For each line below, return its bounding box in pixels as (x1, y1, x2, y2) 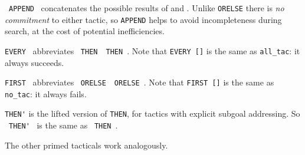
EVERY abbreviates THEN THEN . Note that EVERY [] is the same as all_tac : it (5, 44, 300, 57)
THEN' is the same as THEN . (9, 119, 118, 131)
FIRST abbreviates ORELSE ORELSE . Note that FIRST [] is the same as (5, 76, 274, 88)
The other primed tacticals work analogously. (5, 138, 168, 151)
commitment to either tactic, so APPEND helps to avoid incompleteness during (5, 13, 282, 25)
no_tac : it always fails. (5, 87, 87, 100)
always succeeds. (5, 56, 64, 68)
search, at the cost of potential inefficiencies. (5, 25, 165, 37)
